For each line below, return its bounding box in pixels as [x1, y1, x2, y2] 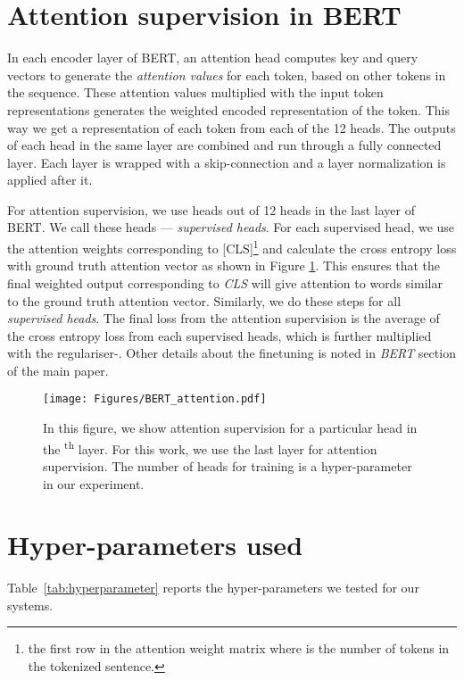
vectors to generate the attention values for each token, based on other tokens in [7, 65, 446, 84]
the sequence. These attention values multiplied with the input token [7, 83, 384, 102]
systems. [7, 595, 54, 614]
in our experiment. [43, 474, 145, 493]
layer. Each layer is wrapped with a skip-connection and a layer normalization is [7, 153, 446, 171]
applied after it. [7, 170, 93, 189]
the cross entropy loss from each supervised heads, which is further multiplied [7, 326, 432, 344]
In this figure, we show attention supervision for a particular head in [43, 419, 418, 437]
